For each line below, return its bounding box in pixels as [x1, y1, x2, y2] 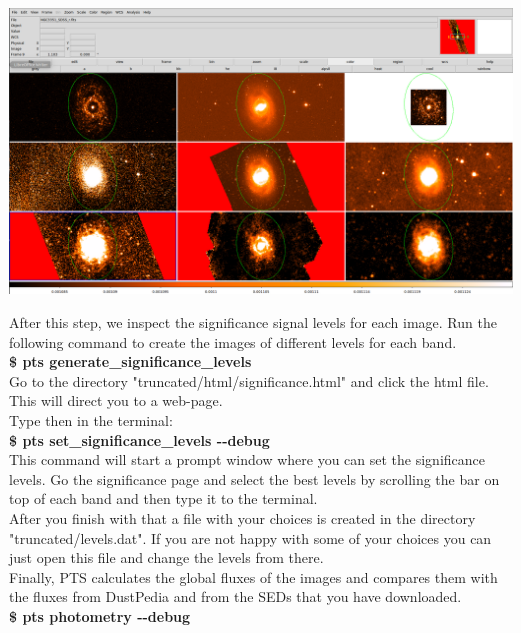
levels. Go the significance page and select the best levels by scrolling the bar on [9, 468, 500, 489]
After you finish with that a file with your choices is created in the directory [9, 507, 476, 528]
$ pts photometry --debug [9, 605, 191, 626]
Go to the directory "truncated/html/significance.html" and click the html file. [9, 370, 489, 391]
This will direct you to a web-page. [9, 390, 223, 411]
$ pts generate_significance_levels [9, 351, 252, 372]
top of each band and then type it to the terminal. [9, 488, 318, 509]
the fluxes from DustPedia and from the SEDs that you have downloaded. [9, 586, 462, 607]
